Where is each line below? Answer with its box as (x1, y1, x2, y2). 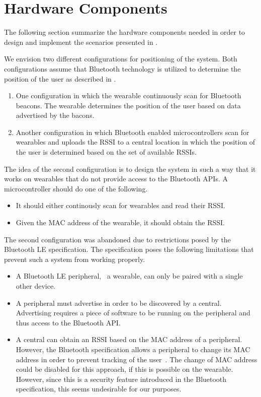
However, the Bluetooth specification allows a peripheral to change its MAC (16, 344, 250, 354)
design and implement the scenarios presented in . (4, 36, 158, 47)
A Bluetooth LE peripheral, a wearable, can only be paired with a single (16, 271, 243, 281)
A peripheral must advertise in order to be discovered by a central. (16, 297, 222, 308)
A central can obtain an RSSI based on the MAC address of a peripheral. (16, 334, 242, 345)
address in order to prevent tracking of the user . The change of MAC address (16, 354, 257, 364)
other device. (16, 281, 56, 291)
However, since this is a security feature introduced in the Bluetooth (16, 373, 227, 384)
